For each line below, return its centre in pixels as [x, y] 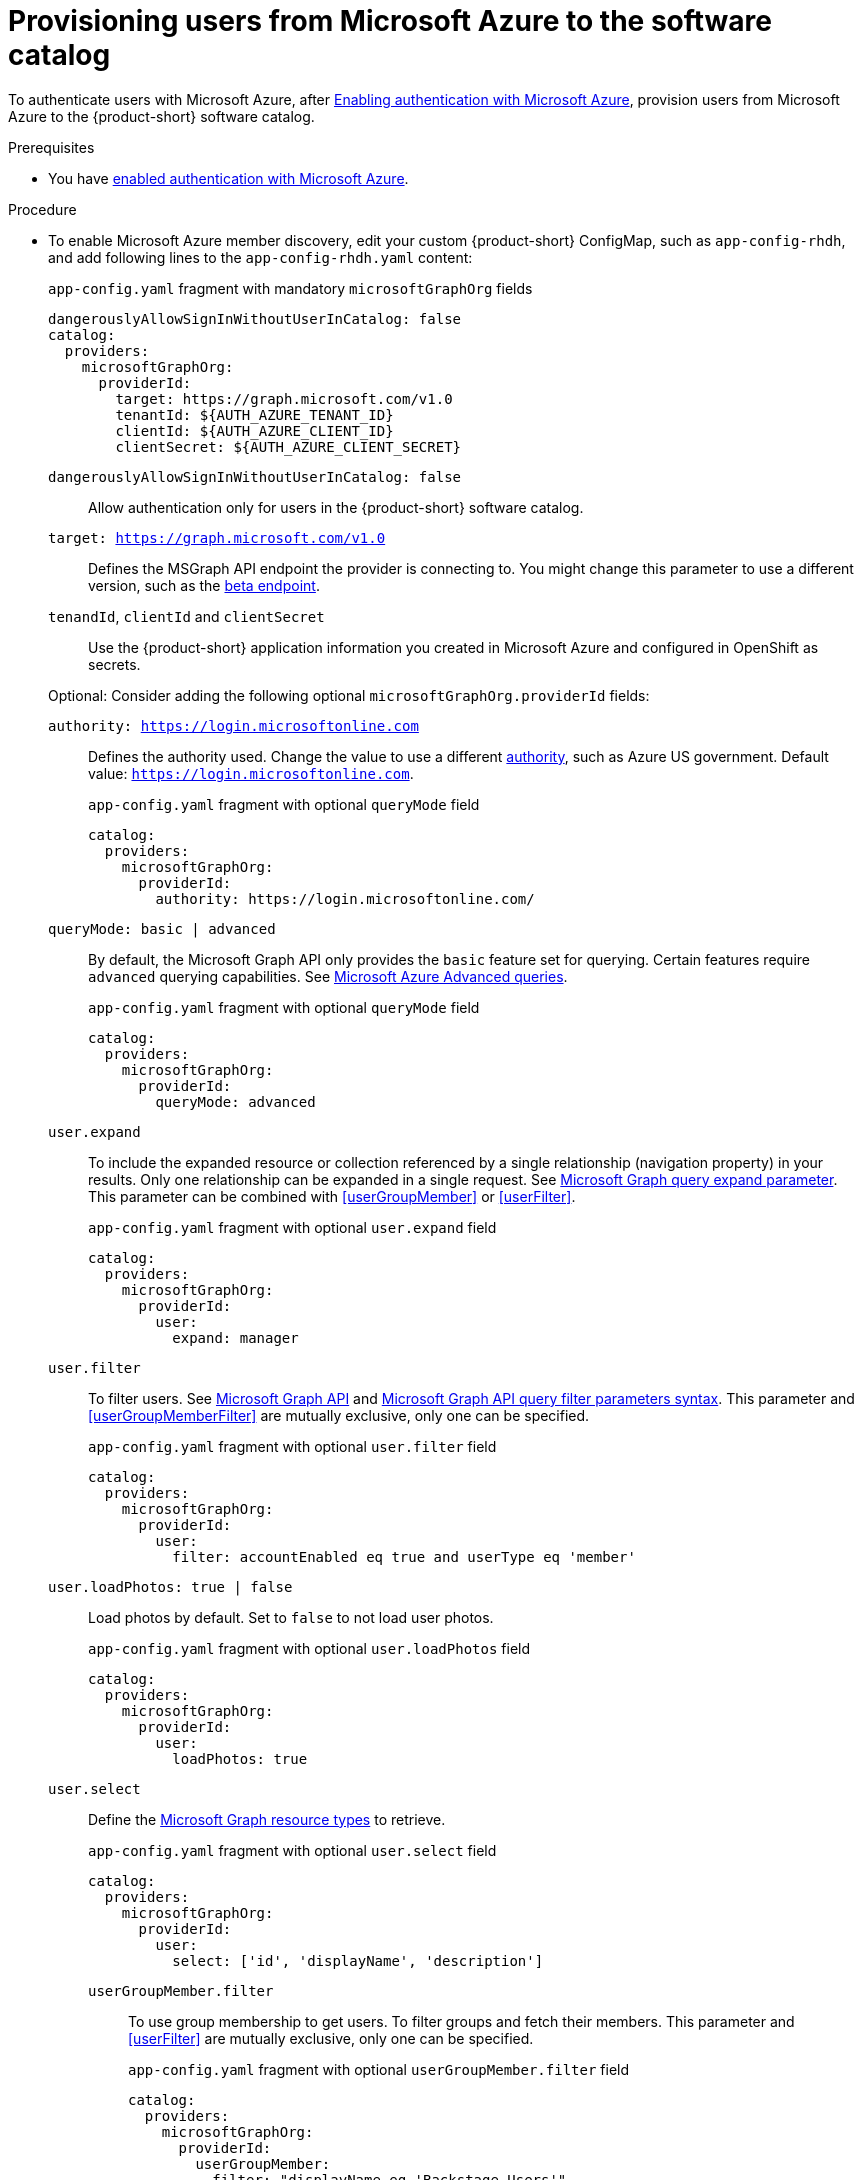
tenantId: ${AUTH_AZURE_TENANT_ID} [254, 414]
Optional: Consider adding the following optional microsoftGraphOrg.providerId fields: [349, 695]
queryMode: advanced [235, 1101]
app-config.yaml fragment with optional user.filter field [292, 1446]
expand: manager [235, 1337]
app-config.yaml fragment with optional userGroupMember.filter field [379, 2069]
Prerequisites [51, 147]
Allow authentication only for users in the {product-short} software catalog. [336, 507]
